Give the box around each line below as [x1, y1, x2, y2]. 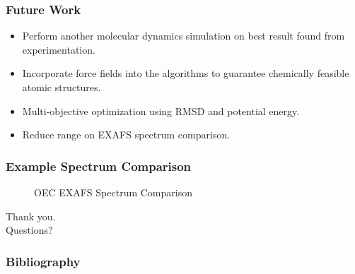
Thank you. [6, 208, 56, 223]
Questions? [6, 222, 53, 237]
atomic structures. [22, 80, 101, 94]
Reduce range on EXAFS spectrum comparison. [22, 127, 231, 142]
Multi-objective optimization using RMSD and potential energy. [22, 103, 300, 118]
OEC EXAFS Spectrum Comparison [34, 185, 192, 199]
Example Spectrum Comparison [6, 157, 192, 174]
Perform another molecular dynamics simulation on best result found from [22, 28, 345, 43]
